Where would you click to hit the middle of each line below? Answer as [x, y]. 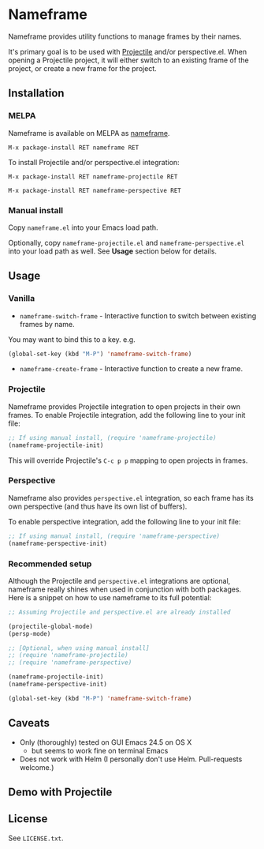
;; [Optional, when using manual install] [79, 648]
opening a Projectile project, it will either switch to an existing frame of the [129, 60]
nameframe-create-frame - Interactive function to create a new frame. [131, 369]
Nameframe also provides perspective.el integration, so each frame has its [131, 498]
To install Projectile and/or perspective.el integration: [94, 162]
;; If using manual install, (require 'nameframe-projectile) [112, 438]
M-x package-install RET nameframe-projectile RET [93, 177]
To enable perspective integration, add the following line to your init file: [125, 521]
